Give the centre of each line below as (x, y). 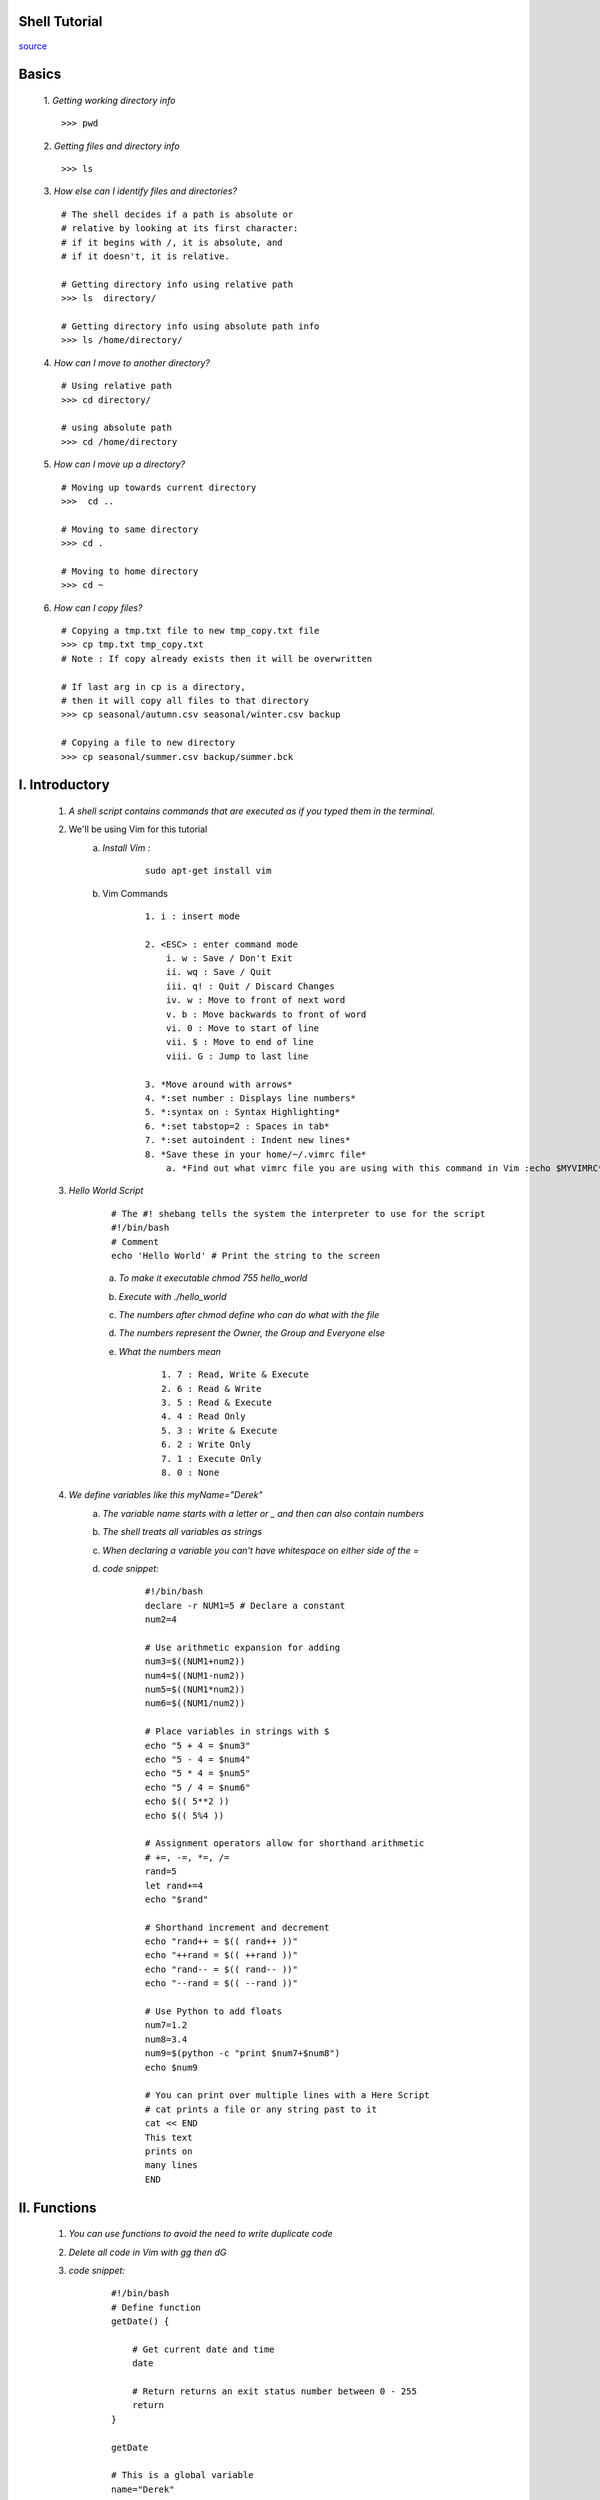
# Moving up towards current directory (159, 487)
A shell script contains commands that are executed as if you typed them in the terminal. (252, 811)
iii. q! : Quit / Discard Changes (250, 986)
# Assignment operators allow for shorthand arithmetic (285, 1843)
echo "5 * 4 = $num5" (198, 1773)
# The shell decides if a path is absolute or (177, 214)
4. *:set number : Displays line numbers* (251, 1098)
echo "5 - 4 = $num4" (198, 1759)
